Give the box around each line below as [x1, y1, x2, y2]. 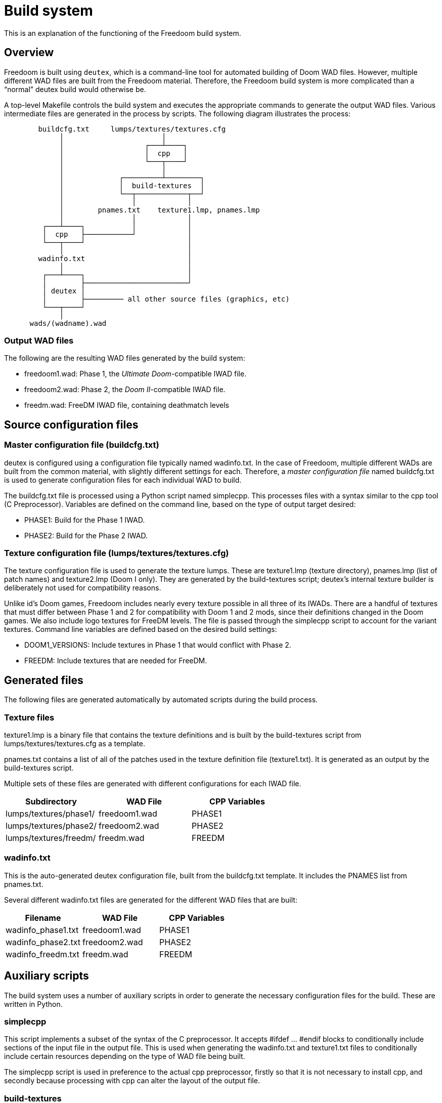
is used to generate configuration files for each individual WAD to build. [4, 475, 242, 484]
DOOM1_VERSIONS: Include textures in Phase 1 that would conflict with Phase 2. [24, 641, 291, 650]
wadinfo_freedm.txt [6, 949, 79, 959]
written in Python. [4, 999, 63, 1008]
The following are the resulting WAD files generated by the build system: [4, 354, 245, 363]
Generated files [4, 673, 83, 687]
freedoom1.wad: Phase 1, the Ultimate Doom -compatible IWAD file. [24, 369, 247, 378]
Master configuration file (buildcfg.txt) [4, 440, 159, 450]
